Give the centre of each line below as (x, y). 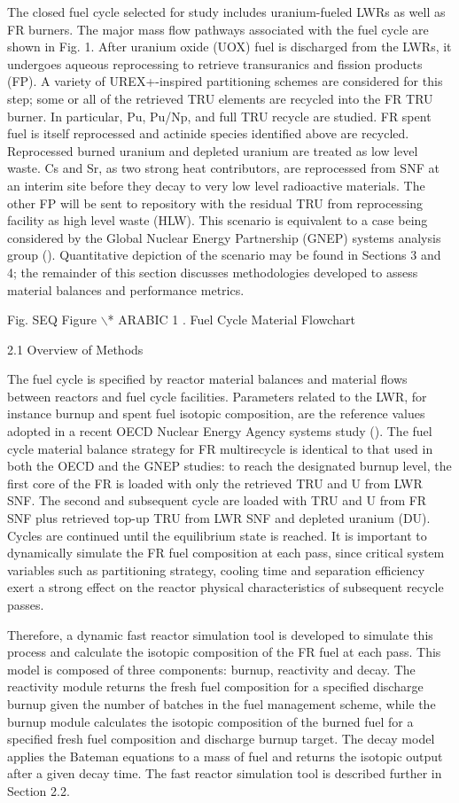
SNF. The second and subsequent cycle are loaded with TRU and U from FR (217, 500)
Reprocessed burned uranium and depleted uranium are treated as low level (213, 150)
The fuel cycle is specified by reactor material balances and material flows (207, 379)
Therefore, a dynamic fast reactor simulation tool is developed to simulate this (220, 634)
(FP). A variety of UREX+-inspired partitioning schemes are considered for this (225, 81)
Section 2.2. (39, 790)
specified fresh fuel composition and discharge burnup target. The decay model (221, 739)
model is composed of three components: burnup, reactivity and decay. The (211, 669)
